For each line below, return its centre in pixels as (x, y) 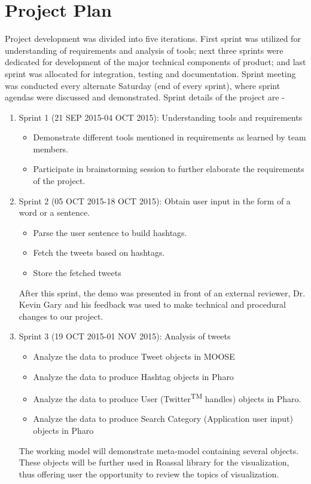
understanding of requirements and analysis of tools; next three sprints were (144, 50)
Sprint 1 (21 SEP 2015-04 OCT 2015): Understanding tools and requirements (161, 117)
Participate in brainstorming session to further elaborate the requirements (169, 169)
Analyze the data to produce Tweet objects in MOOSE (134, 356)
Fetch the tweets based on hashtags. (99, 252)
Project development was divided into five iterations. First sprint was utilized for (153, 39)
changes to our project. (61, 316)
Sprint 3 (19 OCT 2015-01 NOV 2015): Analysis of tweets (125, 336)
